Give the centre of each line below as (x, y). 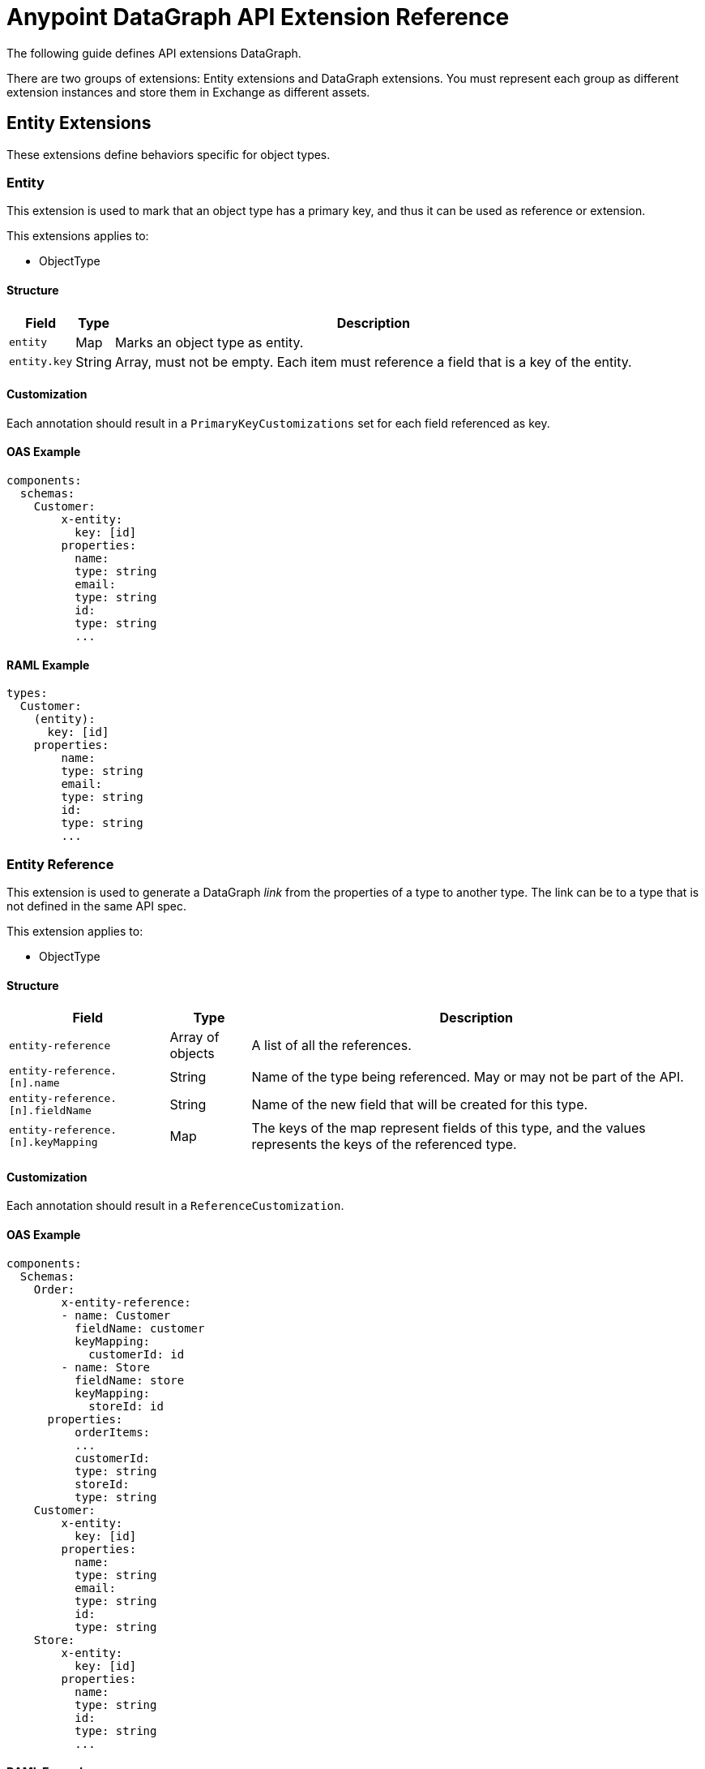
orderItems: (113, 1432)
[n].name (34, 1083)
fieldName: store (130, 1380)
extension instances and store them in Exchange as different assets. (188, 92)
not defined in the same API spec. (97, 906)
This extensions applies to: (78, 236)
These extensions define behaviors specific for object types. (169, 154)
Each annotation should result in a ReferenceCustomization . (175, 1206)
